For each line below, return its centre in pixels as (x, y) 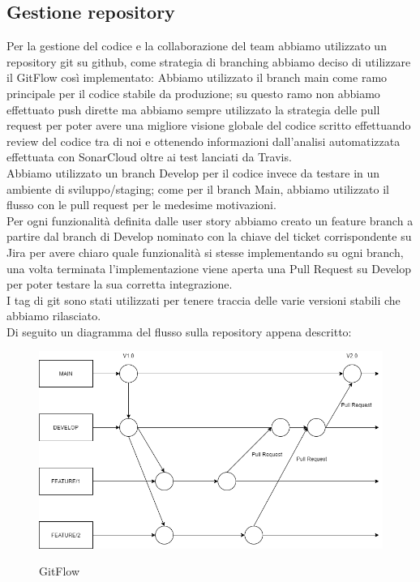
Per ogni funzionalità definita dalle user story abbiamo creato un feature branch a (210, 220)
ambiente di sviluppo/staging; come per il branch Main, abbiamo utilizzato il (198, 188)
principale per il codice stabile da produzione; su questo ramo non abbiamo (193, 93)
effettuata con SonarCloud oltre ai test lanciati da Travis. (149, 157)
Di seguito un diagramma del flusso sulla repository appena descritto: (179, 331)
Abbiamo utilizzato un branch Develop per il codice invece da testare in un (193, 172)
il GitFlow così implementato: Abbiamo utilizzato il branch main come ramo (197, 77)
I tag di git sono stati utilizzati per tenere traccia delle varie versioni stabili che (204, 300)
